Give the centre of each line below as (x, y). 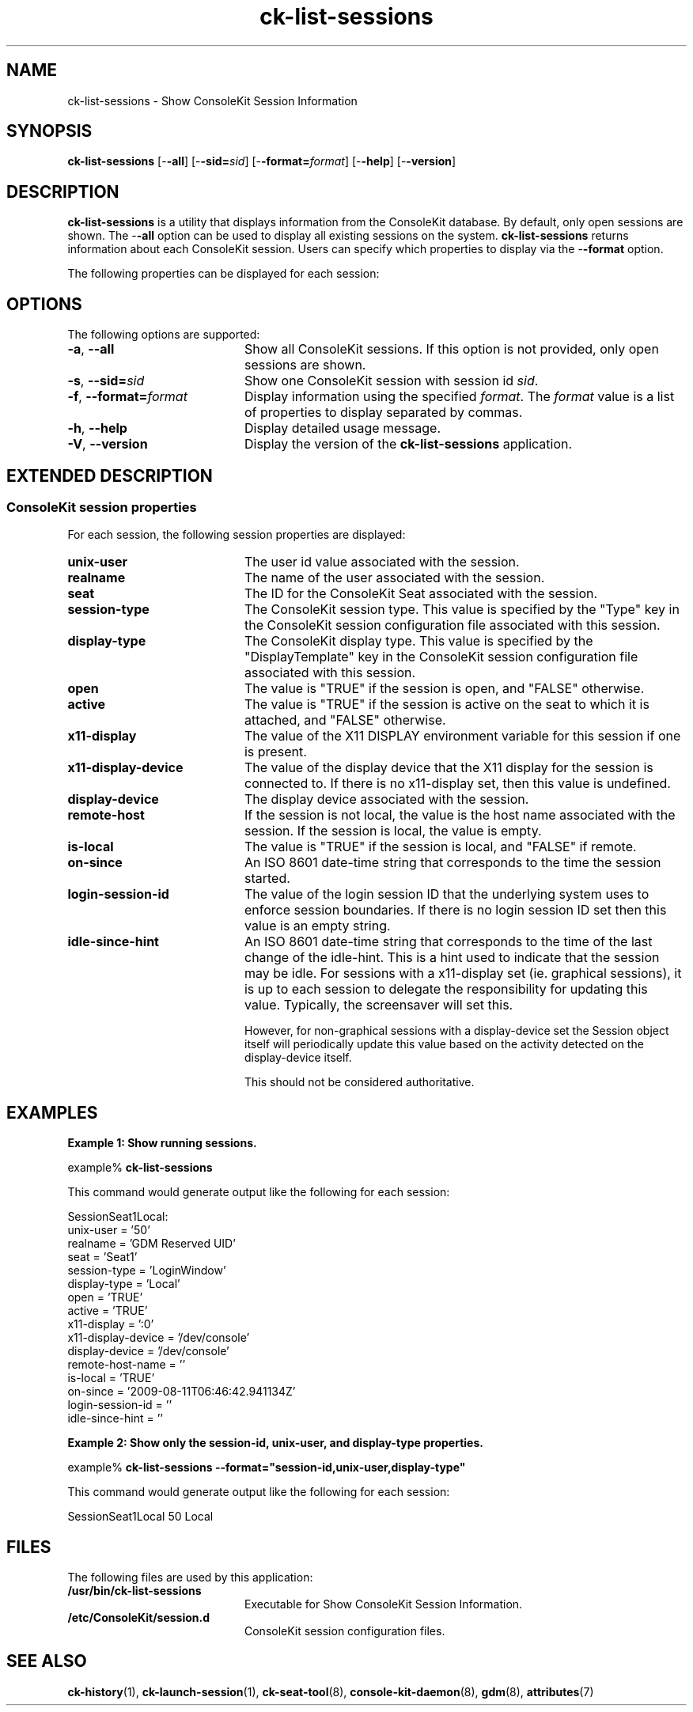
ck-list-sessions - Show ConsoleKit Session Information (212, 100)
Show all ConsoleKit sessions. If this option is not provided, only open (451, 349)
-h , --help (97, 428)
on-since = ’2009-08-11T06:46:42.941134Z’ (182, 1392)
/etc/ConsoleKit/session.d (139, 1618)
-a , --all (91, 349)
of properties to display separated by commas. (383, 413)
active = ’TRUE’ (108, 1311)
